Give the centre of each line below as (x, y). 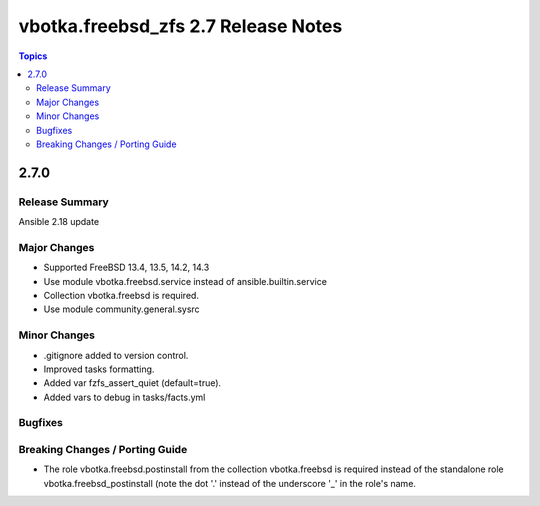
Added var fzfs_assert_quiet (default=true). (132, 383)
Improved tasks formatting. (99, 369)
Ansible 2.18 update (59, 222)
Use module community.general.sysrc (121, 309)
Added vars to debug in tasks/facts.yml (124, 397)
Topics (33, 56)
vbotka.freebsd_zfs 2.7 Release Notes (180, 26)
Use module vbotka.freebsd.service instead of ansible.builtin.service (185, 281)
